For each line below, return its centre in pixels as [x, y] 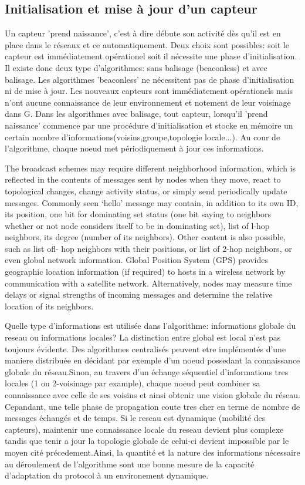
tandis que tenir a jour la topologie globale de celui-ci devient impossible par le [147, 441]
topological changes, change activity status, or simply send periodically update [146, 191]
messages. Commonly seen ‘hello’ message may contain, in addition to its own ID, [152, 202]
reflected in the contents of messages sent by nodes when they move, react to [143, 179]
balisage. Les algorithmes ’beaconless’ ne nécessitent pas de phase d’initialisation [150, 79]
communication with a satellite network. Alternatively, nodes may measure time [148, 283]
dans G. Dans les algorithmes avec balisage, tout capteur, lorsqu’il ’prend [136, 114]
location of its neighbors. [49, 306]
